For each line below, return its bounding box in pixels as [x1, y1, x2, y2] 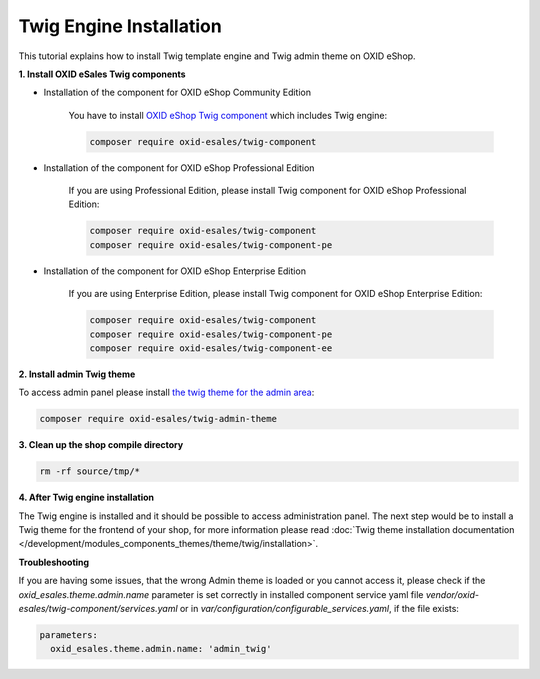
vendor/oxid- [425, 588, 480, 600]
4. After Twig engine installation [18, 491, 155, 504]
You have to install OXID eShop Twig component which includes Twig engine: [68, 109, 388, 121]
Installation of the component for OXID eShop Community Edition [43, 86, 312, 99]
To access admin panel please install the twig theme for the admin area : [18, 386, 315, 399]
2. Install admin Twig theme [18, 368, 136, 380]
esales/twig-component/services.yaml [18, 603, 179, 615]
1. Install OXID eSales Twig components [18, 68, 186, 80]
